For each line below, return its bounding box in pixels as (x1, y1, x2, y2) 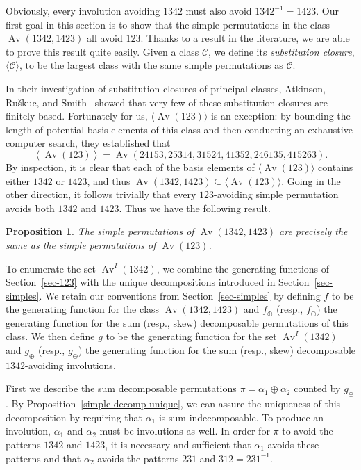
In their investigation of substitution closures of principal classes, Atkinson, (6, 81, 326, 95)
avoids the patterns (97, 451, 179, 465)
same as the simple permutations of (6, 237, 156, 252)
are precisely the (279, 224, 348, 238)
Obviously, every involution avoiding (6, 3, 160, 17)
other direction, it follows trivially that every (6, 187, 196, 202)
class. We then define (6, 329, 95, 343)
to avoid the (282, 423, 333, 438)
